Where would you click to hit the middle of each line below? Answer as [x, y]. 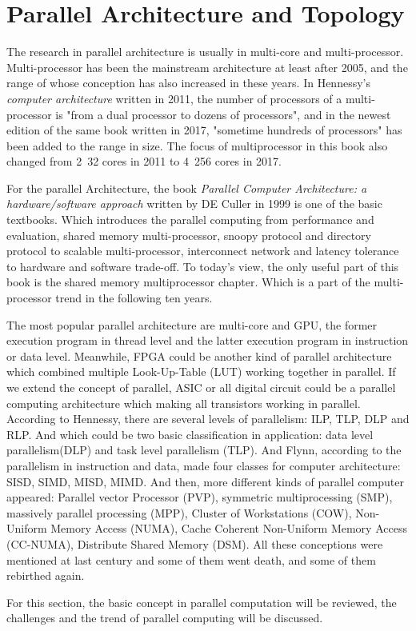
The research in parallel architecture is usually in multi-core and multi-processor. [205, 52]
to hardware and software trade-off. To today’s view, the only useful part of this [203, 266]
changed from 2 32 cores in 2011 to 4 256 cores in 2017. [144, 161]
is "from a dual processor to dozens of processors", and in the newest [223, 114]
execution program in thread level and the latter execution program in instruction [208, 340]
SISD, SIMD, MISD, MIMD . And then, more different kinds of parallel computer [205, 481]
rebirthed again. [46, 575]
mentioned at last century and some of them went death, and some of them [191, 559]
